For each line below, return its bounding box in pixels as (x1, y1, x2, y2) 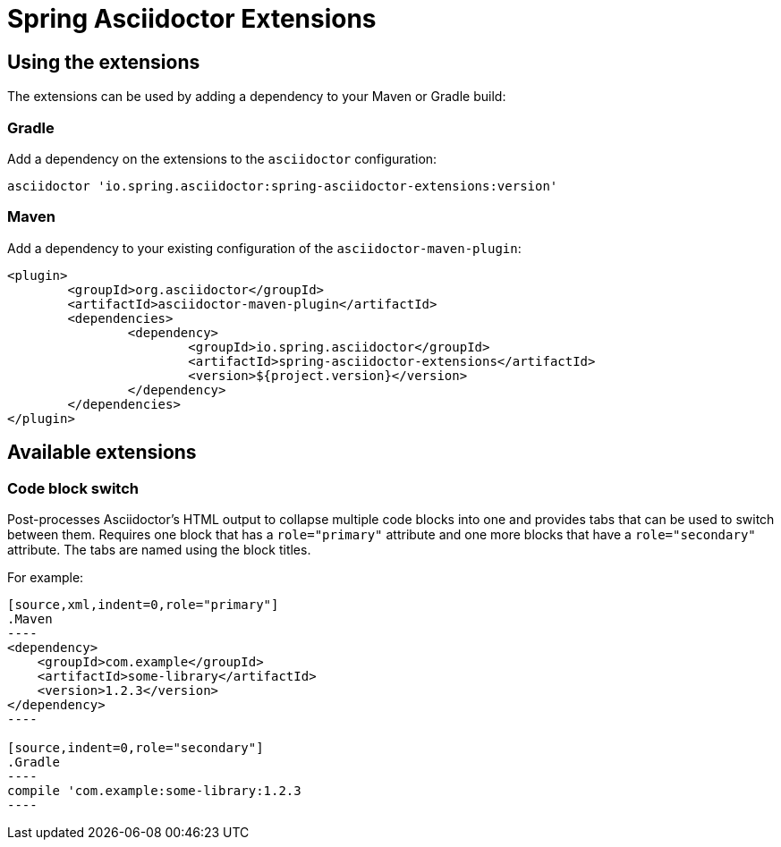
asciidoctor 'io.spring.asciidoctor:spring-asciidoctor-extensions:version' (7, 178, 558, 193)
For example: (7, 569, 84, 585)
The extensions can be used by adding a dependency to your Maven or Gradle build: (7, 89, 506, 105)
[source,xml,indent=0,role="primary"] (7, 597, 279, 612)
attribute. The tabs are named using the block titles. (7, 541, 311, 557)
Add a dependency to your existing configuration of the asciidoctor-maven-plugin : (7, 240, 522, 256)
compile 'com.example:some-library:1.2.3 (7, 783, 301, 798)
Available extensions (7, 441, 197, 464)
